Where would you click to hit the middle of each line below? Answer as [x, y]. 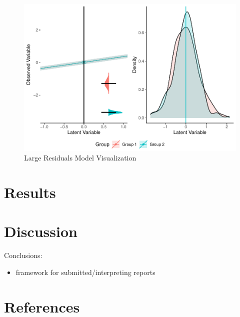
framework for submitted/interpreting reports [85, 272]
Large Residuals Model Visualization [80, 158]
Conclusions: [23, 255]
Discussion [41, 231]
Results [30, 192]
